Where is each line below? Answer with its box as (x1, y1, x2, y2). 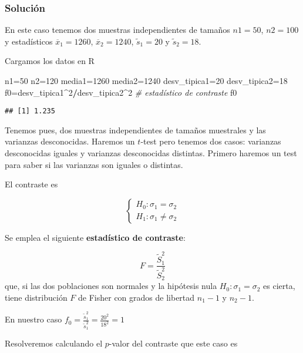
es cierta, (263, 280, 295, 292)
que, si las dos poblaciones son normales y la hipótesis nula (5, 280, 217, 292)
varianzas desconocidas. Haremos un (5, 135, 135, 147)
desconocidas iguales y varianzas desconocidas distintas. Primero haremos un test (5, 147, 297, 159)
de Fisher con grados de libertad (78, 291, 195, 303)
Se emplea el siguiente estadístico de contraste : (5, 231, 186, 243)
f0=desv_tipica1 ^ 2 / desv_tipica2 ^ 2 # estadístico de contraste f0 (5, 86, 237, 98)
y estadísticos (5, 35, 53, 47)
